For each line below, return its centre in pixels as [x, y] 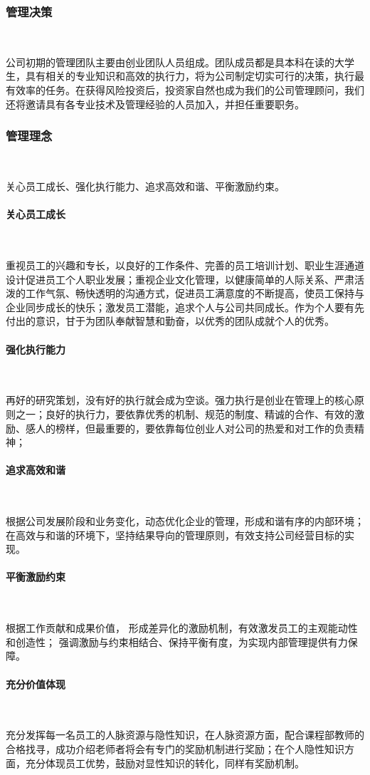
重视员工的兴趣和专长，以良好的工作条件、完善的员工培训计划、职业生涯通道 [185, 265]
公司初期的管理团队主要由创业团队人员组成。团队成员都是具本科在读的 [170, 62]
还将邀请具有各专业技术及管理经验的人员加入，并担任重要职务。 [155, 104]
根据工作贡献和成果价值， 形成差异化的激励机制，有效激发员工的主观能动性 [182, 628]
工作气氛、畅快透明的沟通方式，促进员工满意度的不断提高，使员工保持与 [195, 293]
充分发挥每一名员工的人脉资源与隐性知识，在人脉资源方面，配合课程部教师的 [185, 735]
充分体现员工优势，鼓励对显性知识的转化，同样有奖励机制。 [165, 763]
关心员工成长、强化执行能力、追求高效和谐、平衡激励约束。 [145, 186]
